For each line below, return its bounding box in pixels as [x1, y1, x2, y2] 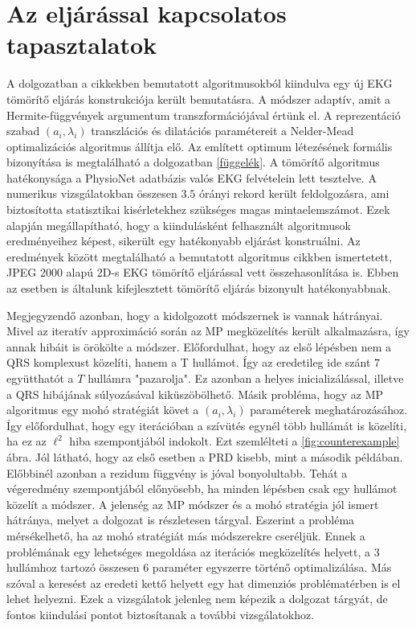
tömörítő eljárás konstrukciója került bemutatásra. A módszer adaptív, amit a [6, 90, 391, 107]
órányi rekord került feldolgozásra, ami [198, 185, 389, 202]
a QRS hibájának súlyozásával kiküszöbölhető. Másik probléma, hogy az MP [6, 385, 383, 402]
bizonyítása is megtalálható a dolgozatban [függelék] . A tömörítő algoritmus [6, 154, 380, 170]
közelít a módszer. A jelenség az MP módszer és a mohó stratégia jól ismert [6, 495, 379, 512]
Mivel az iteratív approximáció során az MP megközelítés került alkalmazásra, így [6, 322, 410, 339]
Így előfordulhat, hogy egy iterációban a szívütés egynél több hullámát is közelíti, [6, 417, 407, 433]
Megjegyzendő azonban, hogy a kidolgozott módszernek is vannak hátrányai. [6, 306, 383, 323]
